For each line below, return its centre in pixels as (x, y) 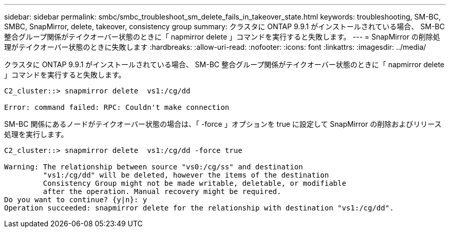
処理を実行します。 (36, 134)
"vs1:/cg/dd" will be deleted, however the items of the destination (186, 175)
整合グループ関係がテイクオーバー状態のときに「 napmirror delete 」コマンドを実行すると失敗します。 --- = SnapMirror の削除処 (222, 37)
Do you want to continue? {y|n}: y (76, 200)
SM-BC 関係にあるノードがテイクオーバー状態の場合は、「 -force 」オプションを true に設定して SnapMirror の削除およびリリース (223, 124)
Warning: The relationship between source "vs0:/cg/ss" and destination (154, 167)
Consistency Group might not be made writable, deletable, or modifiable (194, 183)
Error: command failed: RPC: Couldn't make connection (117, 107)
